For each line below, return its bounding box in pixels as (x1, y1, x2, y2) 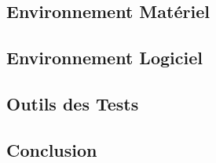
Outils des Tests (6, 91, 139, 115)
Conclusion (6, 137, 97, 161)
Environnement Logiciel (6, 45, 203, 70)
